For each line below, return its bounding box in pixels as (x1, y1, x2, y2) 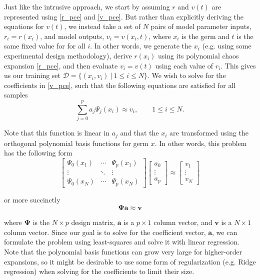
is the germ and (181, 30, 229, 41)
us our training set (4, 70, 61, 80)
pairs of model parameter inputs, (150, 21, 251, 31)
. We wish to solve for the (147, 70, 226, 80)
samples (4, 89, 28, 100)
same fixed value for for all (4, 40, 85, 51)
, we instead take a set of (64, 21, 141, 31)
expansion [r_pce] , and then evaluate (4, 60, 118, 70)
